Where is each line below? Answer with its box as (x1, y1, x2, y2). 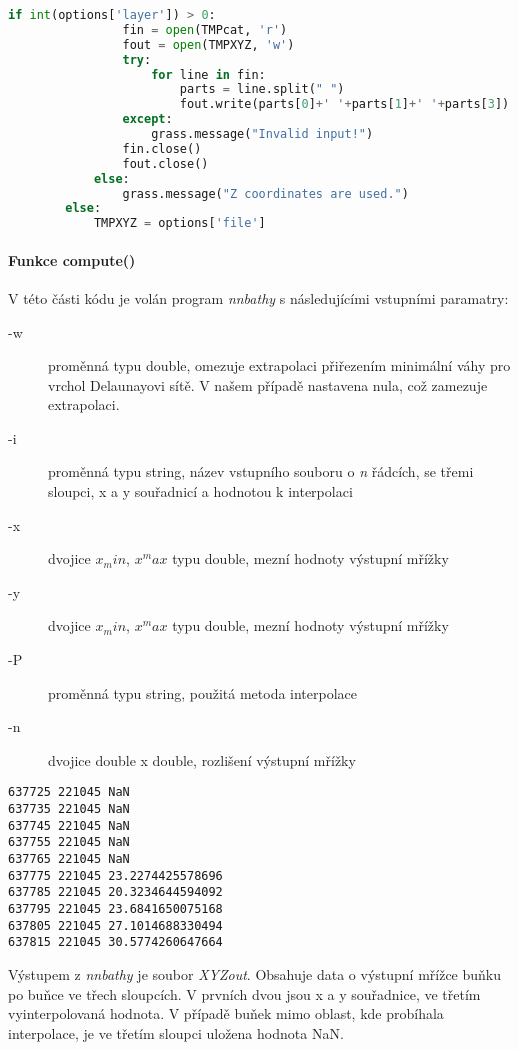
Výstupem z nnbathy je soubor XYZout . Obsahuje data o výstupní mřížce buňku (8, 963, 502, 984)
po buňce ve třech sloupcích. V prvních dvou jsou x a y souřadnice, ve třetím (8, 983, 481, 1004)
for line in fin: (151, 67, 266, 82)
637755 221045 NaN (8, 835, 130, 850)
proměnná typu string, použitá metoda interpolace (48, 682, 358, 703)
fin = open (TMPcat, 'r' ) (122, 22, 288, 37)
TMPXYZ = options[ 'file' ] (93, 216, 266, 231)
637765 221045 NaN (8, 852, 130, 867)
